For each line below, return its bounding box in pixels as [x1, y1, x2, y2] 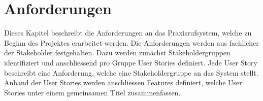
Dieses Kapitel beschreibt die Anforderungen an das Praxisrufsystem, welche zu [4, 27, 252, 38]
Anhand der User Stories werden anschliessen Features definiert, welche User [4, 77, 242, 88]
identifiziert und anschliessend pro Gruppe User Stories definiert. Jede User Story [4, 57, 257, 68]
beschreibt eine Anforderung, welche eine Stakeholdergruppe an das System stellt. [4, 67, 258, 78]
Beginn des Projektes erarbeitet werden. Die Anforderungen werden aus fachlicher [4, 37, 259, 48]
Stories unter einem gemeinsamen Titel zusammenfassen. [4, 87, 181, 97]
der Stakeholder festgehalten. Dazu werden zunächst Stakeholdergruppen [4, 47, 231, 58]
